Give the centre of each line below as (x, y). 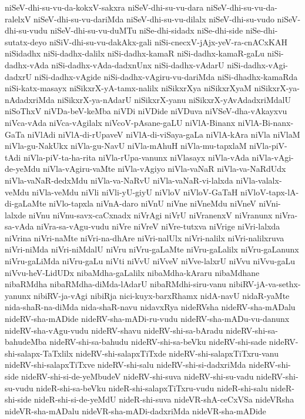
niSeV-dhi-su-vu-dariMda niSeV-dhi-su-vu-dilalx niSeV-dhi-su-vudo (154, 19)
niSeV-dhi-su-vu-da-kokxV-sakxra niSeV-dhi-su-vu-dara (104, 7)
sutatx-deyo (26, 41)
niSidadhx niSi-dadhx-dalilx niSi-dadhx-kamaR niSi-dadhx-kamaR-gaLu (135, 53)
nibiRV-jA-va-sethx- (265, 284)
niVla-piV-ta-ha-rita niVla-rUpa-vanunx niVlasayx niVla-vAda (136, 157)
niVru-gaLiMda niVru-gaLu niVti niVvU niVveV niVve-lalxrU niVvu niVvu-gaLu (150, 261)
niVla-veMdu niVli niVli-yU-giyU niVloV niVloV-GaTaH (135, 192)
